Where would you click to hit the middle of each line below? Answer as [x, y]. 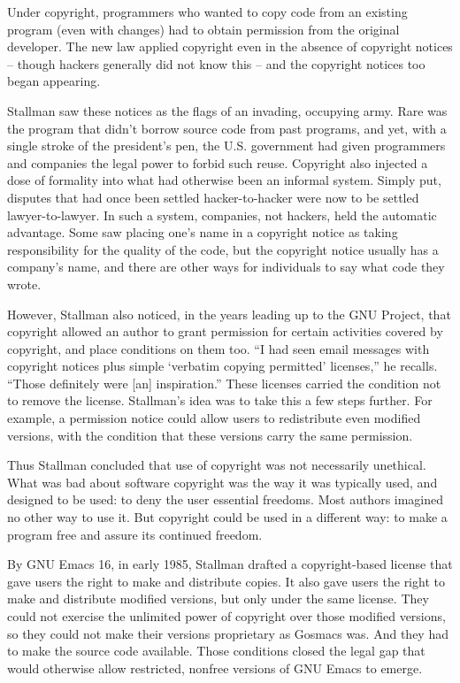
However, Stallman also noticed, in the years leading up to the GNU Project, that [229, 314]
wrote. [24, 284]
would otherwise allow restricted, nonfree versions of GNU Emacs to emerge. [215, 668]
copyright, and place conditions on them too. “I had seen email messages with [218, 348]
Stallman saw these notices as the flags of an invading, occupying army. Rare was [227, 110]
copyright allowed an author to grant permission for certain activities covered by [225, 331]
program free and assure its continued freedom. [135, 534]
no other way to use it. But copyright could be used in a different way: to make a [227, 517]
